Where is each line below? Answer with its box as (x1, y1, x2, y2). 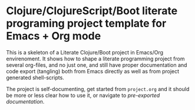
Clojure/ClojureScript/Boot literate (6, 4, 178, 18)
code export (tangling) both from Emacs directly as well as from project (6, 67, 180, 75)
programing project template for (6, 17, 167, 30)
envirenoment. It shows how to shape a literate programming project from (6, 55, 185, 62)
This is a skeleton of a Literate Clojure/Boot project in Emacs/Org (6, 48, 164, 56)
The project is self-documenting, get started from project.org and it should (6, 85, 190, 92)
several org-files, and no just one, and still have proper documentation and (6, 61, 187, 69)
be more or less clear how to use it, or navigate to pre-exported (6, 92, 160, 99)
